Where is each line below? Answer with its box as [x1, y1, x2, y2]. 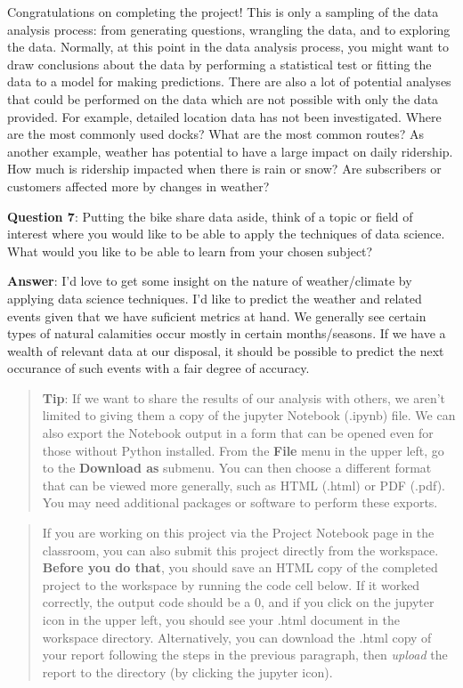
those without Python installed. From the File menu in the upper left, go [42, 441, 444, 459]
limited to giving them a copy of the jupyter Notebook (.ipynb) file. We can [42, 406, 456, 425]
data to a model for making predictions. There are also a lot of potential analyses [7, 72, 451, 91]
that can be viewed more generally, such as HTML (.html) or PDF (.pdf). [42, 475, 445, 494]
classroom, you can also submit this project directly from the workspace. [42, 540, 439, 559]
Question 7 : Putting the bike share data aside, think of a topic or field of [7, 206, 413, 225]
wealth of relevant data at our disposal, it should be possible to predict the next [7, 341, 444, 360]
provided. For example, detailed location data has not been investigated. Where [7, 107, 442, 125]
